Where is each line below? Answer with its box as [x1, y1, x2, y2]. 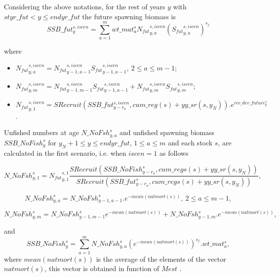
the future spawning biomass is [82, 11, 176, 21]
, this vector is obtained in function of [44, 263, 160, 274]
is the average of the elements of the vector [96, 253, 226, 264]
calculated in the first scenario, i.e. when [4, 147, 126, 158]
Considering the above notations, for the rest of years [4, 1, 165, 11]
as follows [159, 147, 189, 158]
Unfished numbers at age [4, 127, 79, 138]
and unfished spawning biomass [120, 127, 215, 138]
